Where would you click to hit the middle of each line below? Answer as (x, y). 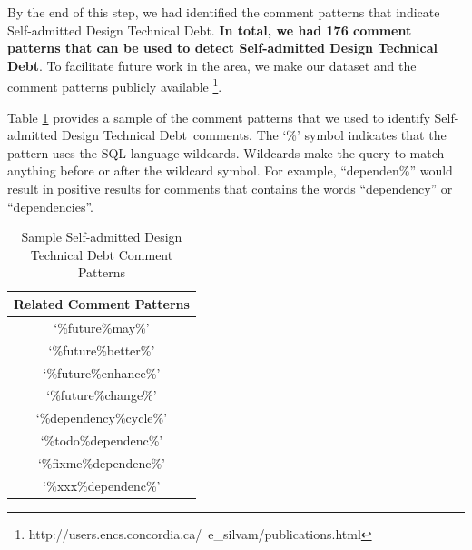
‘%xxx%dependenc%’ (102, 485)
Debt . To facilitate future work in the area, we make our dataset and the (212, 65)
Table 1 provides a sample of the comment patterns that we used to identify (219, 117)
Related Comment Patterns (102, 303)
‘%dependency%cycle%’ (102, 418)
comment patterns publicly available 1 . (115, 85)
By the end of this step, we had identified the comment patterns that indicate (224, 12)
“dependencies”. (50, 206)
